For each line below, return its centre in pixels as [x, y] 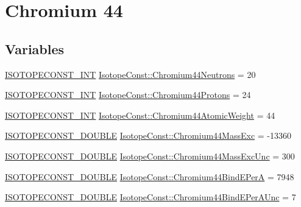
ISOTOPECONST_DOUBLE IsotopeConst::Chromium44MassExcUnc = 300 [150, 156]
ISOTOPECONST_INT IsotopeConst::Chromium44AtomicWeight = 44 [140, 115]
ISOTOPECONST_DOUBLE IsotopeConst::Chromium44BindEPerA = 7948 [150, 176]
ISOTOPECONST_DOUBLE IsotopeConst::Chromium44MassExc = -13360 [148, 135]
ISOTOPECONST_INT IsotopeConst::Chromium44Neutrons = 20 [130, 74]
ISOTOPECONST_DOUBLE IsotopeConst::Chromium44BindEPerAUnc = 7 [150, 197]
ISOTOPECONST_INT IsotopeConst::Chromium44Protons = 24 [128, 95]
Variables [35, 48]
